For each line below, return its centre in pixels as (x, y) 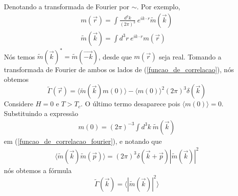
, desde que (115, 56)
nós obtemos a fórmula (38, 170)
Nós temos (20, 56)
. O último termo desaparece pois (130, 104)
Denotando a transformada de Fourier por (67, 6)
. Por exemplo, (159, 6)
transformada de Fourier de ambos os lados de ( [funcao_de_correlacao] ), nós (119, 69)
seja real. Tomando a (190, 56)
